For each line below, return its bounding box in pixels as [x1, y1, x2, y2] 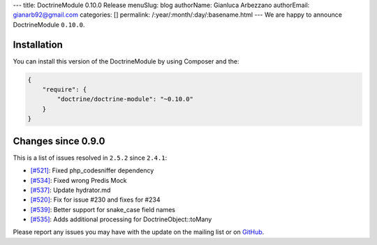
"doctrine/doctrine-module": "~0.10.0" [57, 95, 193, 103]
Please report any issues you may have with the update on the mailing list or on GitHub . [13, 228, 265, 237]
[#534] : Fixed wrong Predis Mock [30, 176, 127, 184]
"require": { [42, 86, 87, 94]
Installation [13, 38, 63, 50]
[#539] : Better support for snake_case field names [30, 205, 176, 214]
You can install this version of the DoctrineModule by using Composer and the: [13, 57, 239, 66]
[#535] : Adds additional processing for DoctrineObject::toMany [30, 215, 212, 223]
